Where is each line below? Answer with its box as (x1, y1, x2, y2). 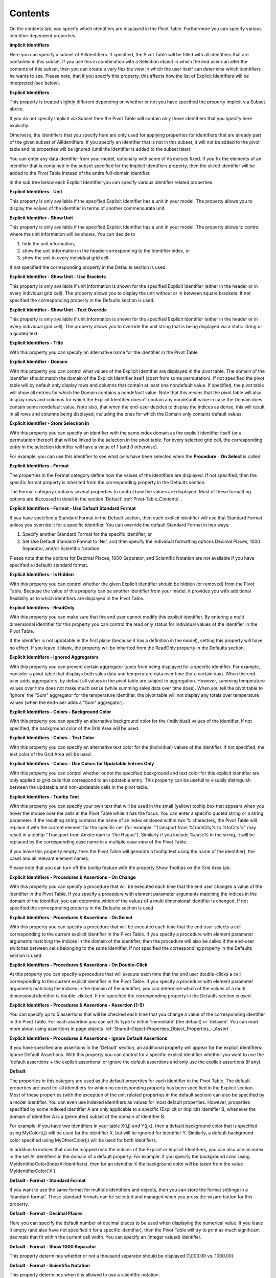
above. (9, 106, 24, 112)
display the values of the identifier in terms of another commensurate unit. (9, 205, 166, 212)
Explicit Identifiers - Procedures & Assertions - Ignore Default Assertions (9, 1035, 168, 1041)
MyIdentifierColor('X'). (9, 1168, 57, 1174)
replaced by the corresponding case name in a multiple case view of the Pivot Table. (9, 839, 188, 845)
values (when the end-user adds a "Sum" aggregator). (9, 699, 125, 705)
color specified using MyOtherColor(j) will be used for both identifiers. (9, 1137, 157, 1143)
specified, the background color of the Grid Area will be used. (9, 725, 140, 731)
